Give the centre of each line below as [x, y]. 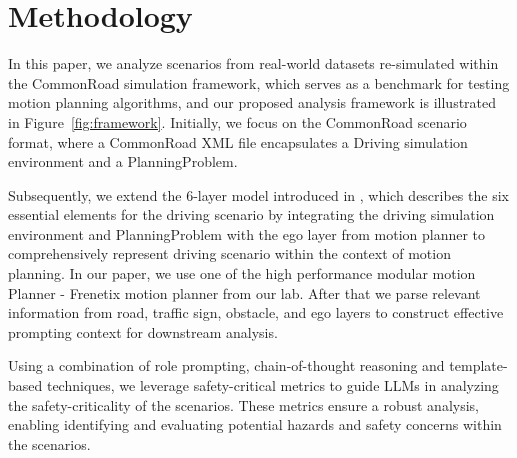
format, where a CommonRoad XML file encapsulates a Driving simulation [238, 141]
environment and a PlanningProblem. [123, 161]
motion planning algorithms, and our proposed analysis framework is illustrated [252, 102]
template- [478, 365]
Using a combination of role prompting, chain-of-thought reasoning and [226, 365]
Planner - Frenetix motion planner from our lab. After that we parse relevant [244, 292]
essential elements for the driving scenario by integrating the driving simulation [251, 214]
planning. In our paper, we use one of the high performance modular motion [242, 273]
